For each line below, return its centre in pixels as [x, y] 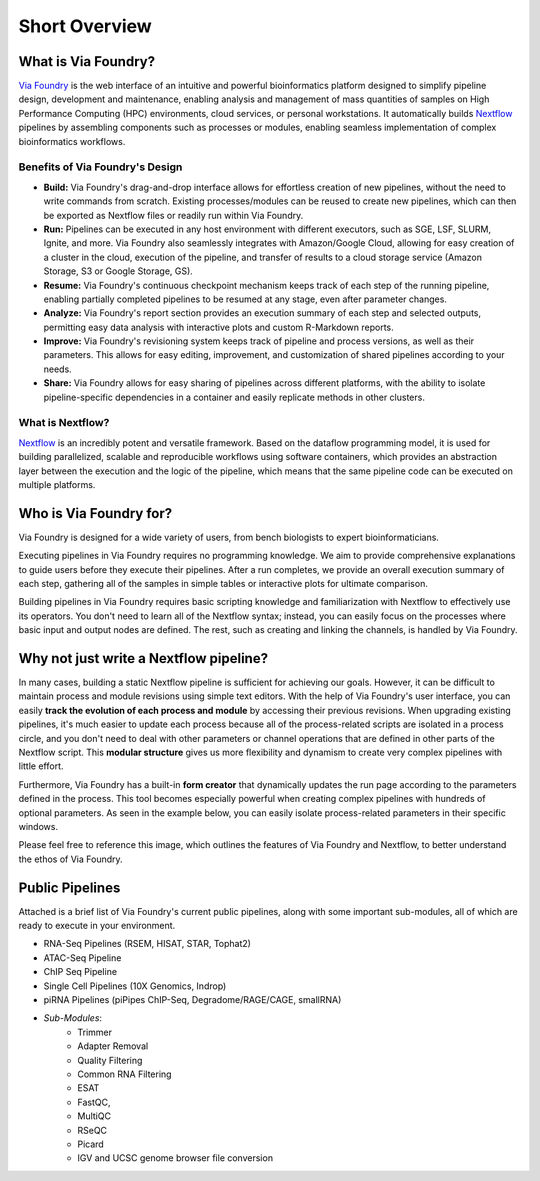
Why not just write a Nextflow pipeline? [143, 658]
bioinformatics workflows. [72, 141]
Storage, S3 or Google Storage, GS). [118, 271]
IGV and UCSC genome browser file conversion [175, 1158]
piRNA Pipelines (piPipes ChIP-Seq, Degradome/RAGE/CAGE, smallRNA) [192, 1000]
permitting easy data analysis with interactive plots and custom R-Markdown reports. [218, 327]
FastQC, [94, 1102]
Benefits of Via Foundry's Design [100, 167]
